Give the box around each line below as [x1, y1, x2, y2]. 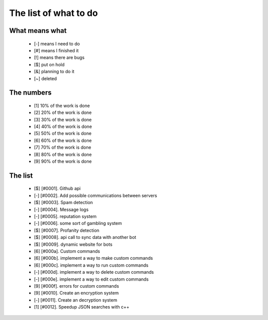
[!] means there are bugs [34, 55, 85, 61]
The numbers [9, 89, 52, 97]
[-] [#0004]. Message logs [34, 207, 89, 213]
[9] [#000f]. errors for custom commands [34, 283, 119, 289]
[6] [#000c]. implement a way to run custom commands [34, 262, 149, 268]
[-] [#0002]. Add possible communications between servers [34, 192, 157, 199]
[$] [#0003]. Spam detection [34, 200, 93, 206]
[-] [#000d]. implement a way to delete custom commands [34, 269, 154, 275]
